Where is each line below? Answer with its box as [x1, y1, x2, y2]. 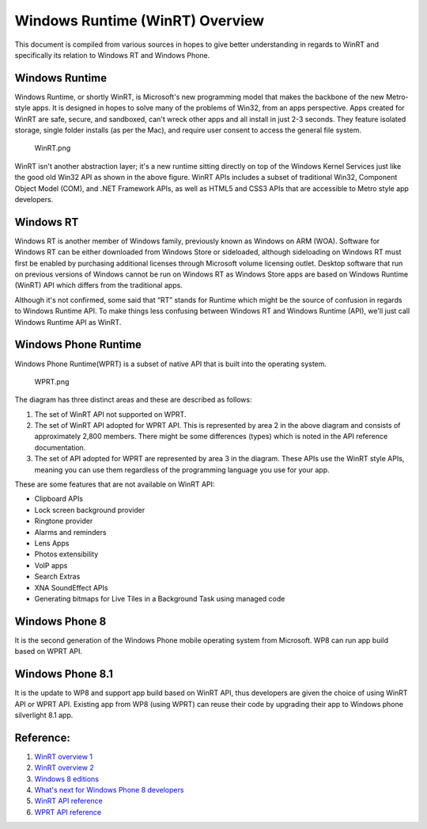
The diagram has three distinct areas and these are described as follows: [14, 395, 252, 404]
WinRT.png [34, 143, 71, 153]
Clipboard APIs [34, 494, 83, 503]
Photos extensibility [34, 549, 99, 559]
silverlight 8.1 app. [14, 710, 74, 720]
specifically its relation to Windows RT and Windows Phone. [14, 50, 210, 59]
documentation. [34, 442, 86, 452]
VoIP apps [34, 560, 68, 570]
